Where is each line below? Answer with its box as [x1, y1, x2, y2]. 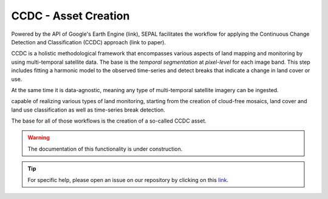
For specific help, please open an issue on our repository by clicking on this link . [27, 176, 229, 183]
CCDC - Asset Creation [11, 9, 130, 22]
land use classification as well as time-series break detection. [11, 106, 165, 113]
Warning [27, 134, 50, 141]
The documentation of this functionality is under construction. [27, 145, 183, 152]
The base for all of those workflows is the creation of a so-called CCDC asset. [11, 117, 207, 124]
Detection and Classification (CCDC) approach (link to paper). [11, 38, 166, 46]
